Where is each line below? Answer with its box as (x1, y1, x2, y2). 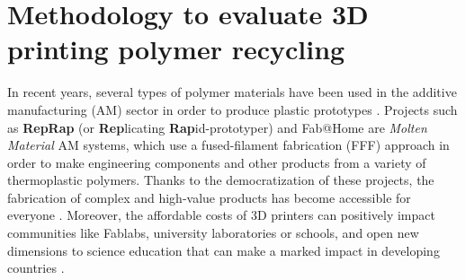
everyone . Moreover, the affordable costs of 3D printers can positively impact (7, 206, 435, 224)
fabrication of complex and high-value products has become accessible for (7, 188, 411, 206)
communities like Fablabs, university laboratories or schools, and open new (7, 223, 419, 242)
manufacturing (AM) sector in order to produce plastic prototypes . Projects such (7, 100, 458, 118)
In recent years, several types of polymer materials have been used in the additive (7, 83, 457, 101)
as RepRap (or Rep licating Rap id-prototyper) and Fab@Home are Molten (7, 118, 427, 136)
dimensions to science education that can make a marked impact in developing (7, 241, 440, 259)
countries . (7, 258, 65, 277)
